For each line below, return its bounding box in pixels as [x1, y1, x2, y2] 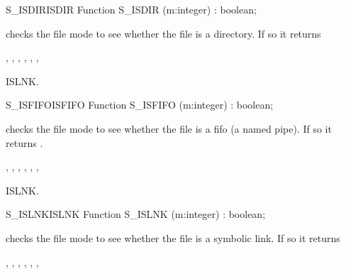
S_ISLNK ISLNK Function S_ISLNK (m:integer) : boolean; [6, 207, 266, 221]
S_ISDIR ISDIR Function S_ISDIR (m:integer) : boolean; [6, 2, 257, 16]
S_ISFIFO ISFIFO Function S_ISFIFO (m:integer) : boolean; [6, 97, 274, 112]
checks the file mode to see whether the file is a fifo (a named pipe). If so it [6, 121, 332, 136]
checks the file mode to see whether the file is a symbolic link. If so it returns [6, 230, 340, 245]
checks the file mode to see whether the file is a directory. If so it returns [6, 26, 321, 40]
